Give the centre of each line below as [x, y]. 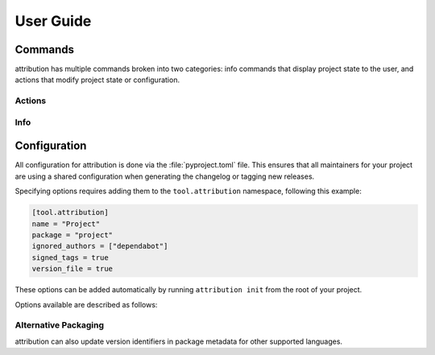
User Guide [53, 21]
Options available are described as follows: [86, 304]
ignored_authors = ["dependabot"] [100, 246]
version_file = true [72, 269]
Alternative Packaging [60, 325]
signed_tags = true [70, 257]
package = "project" [72, 235]
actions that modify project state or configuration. [97, 80]
